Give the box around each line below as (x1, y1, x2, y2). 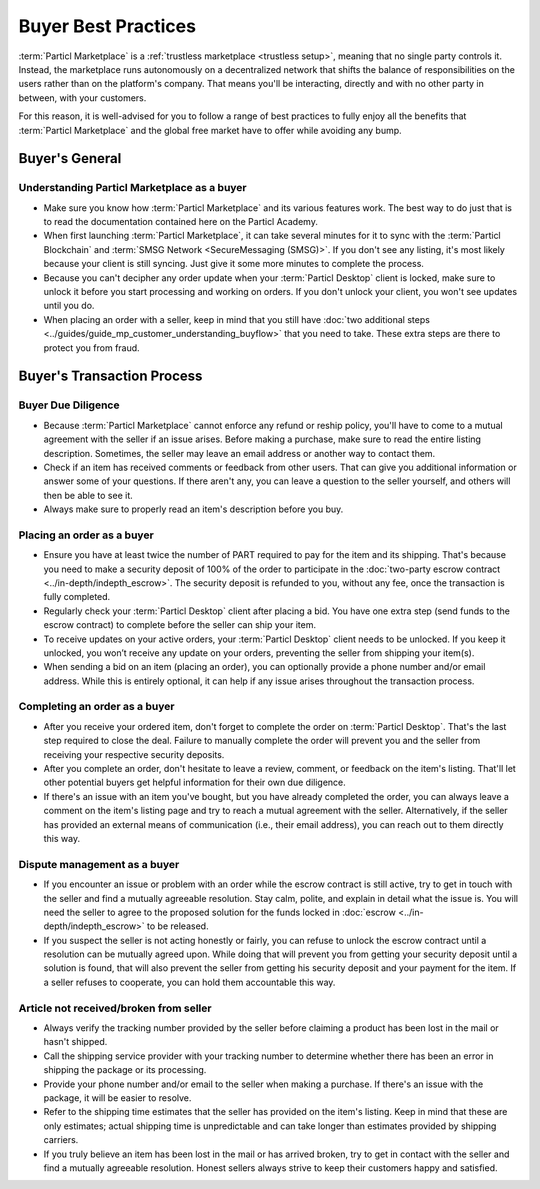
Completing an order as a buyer (18, 700, 175, 714)
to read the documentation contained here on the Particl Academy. (43, 216, 319, 228)
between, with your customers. (18, 91, 147, 104)
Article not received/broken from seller (18, 1001, 212, 1015)
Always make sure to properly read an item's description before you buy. (43, 503, 344, 515)
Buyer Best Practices (18, 15, 197, 37)
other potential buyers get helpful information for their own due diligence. (43, 776, 347, 789)
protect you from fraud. (43, 341, 140, 354)
